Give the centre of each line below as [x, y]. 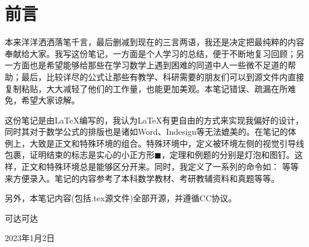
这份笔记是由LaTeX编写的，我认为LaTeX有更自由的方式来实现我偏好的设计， [154, 120]
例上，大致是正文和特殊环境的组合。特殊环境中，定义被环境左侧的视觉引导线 [154, 143]
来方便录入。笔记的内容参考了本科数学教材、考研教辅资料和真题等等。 [142, 178]
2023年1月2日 [30, 238]
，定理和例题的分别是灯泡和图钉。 [228, 155]
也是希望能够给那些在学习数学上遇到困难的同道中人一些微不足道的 [158, 65]
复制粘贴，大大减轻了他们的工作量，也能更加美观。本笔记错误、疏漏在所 [146, 88]
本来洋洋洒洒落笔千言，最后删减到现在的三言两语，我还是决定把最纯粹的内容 [154, 42]
